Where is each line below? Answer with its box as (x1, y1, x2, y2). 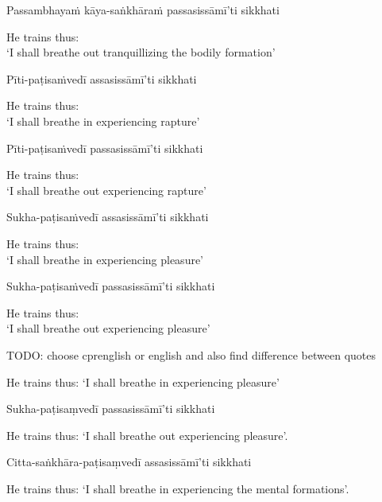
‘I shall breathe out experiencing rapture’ (6, 181, 206, 198)
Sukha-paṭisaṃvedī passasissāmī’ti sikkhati (6, 400, 215, 417)
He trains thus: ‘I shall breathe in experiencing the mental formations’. (6, 480, 349, 496)
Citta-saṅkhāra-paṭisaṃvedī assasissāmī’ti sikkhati (6, 453, 252, 470)
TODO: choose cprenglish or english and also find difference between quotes (6, 346, 376, 363)
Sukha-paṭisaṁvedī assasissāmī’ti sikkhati (6, 208, 209, 225)
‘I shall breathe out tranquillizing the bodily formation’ (6, 44, 276, 60)
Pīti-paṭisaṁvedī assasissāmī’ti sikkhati (6, 70, 197, 87)
